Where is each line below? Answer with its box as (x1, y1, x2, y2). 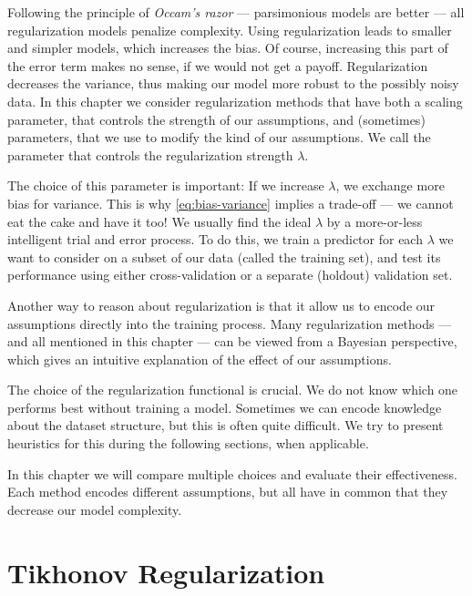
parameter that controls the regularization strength (7, 145, 293, 164)
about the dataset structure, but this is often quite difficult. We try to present (7, 416, 444, 435)
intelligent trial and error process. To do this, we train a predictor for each (7, 230, 423, 249)
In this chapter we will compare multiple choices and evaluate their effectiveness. (7, 464, 457, 483)
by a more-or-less (326, 211, 423, 231)
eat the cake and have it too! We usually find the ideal (7, 211, 312, 231)
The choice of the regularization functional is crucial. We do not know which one (7, 380, 458, 399)
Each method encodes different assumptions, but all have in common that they (7, 482, 448, 501)
